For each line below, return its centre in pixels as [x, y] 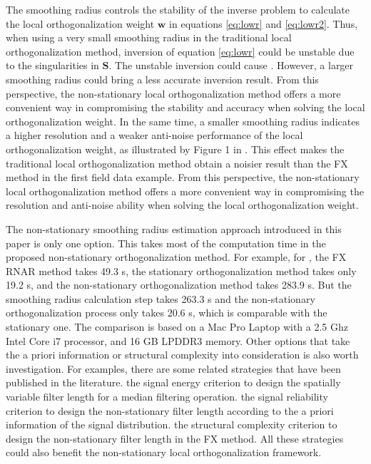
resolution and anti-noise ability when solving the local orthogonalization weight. [182, 205]
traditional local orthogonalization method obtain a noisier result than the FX [177, 163]
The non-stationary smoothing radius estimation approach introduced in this [174, 228]
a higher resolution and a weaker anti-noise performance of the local [154, 135]
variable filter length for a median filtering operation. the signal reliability [167, 397]
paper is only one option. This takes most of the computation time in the [166, 243]
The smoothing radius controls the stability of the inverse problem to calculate [178, 9]
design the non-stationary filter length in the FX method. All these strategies [175, 438]
